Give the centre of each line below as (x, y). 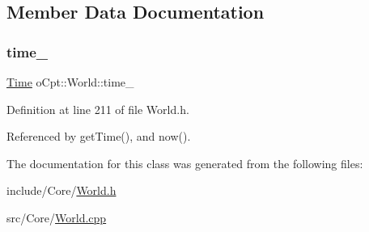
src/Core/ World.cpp (57, 217)
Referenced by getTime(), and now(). (99, 136)
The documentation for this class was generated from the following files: (185, 163)
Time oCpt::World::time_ (70, 82)
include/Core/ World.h (61, 190)
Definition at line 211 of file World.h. (98, 109)
